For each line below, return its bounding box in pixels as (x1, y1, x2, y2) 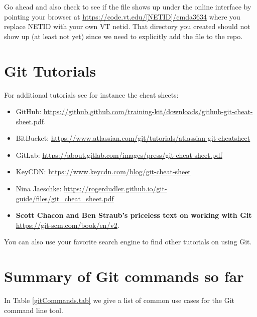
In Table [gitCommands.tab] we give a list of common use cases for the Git (4, 295, 234, 305)
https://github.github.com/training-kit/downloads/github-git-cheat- (43, 106, 253, 117)
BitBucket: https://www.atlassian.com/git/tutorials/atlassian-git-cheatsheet (16, 133, 250, 143)
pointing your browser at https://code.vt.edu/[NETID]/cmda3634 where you (4, 11, 240, 22)
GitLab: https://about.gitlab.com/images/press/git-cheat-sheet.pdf (16, 149, 222, 160)
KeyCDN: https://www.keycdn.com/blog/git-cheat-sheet (16, 166, 191, 177)
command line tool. (4, 304, 63, 315)
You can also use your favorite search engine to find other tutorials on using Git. (4, 236, 252, 247)
